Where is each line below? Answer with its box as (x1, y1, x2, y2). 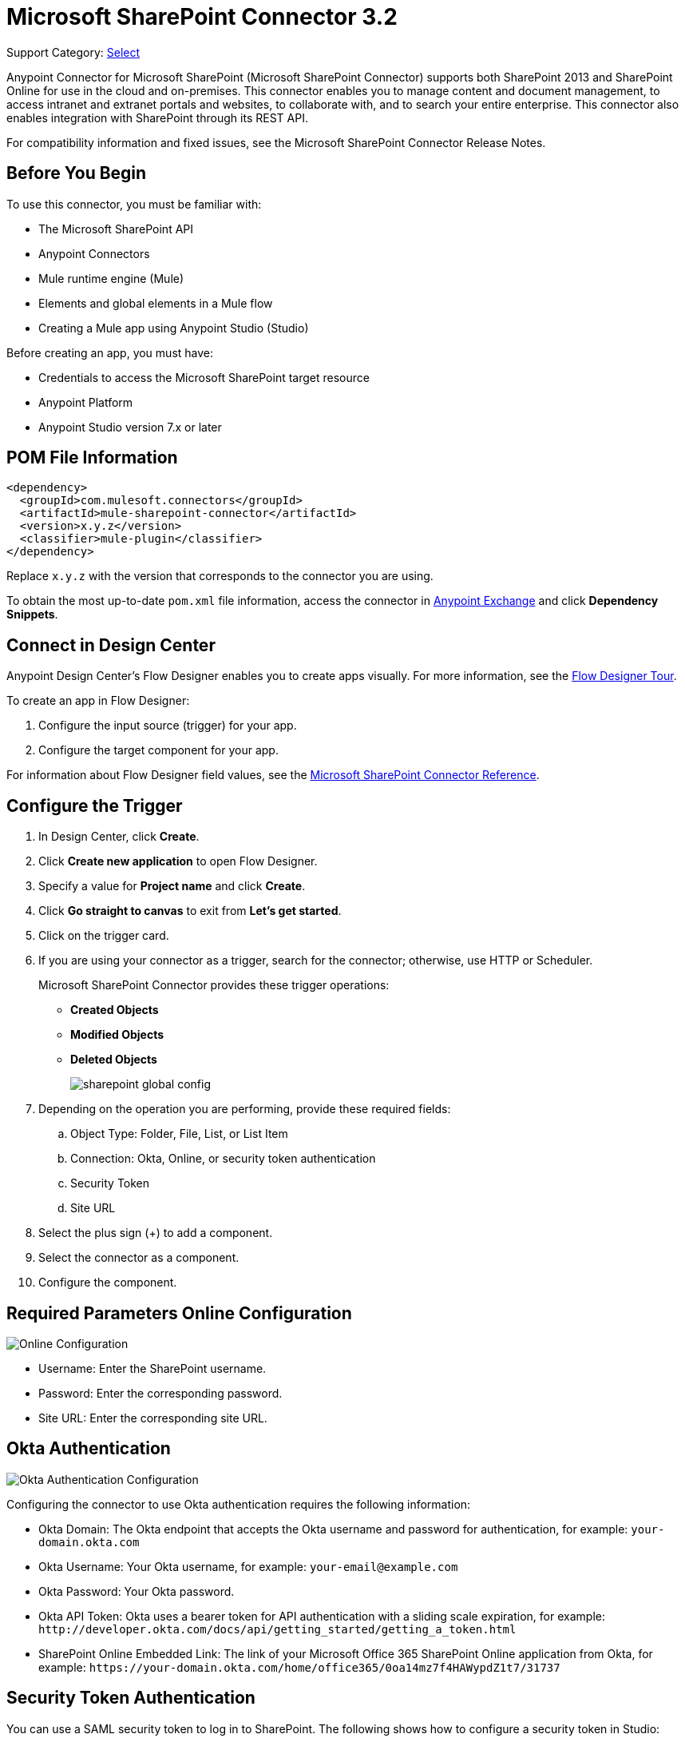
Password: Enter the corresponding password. (38, 1386, 283, 1400)
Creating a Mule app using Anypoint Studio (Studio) (38, 320, 309, 335)
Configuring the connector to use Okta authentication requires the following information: (6, 1497, 471, 1511)
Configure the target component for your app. (38, 743, 279, 758)
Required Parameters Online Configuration (6, 1303, 352, 1323)
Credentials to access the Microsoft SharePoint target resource (38, 370, 370, 384)
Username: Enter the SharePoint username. (38, 1361, 267, 1375)
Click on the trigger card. (38, 929, 169, 943)
